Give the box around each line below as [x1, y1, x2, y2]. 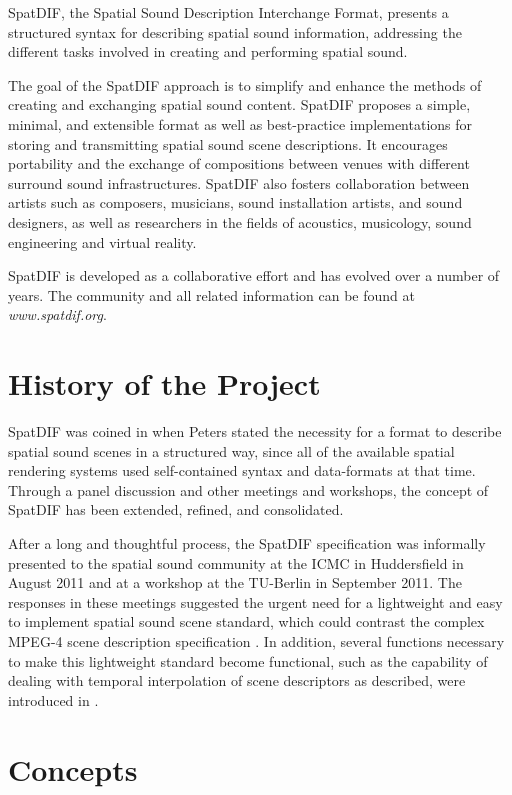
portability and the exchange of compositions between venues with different [8, 153, 470, 174]
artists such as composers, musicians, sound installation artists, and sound [8, 192, 463, 213]
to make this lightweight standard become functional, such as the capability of [8, 650, 488, 671]
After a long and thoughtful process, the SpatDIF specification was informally [8, 533, 486, 553]
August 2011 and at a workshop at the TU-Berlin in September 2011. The [8, 572, 462, 593]
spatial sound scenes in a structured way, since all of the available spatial [8, 440, 455, 461]
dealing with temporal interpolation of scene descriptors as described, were [8, 670, 466, 691]
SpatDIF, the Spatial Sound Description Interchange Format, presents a [8, 2, 449, 22]
